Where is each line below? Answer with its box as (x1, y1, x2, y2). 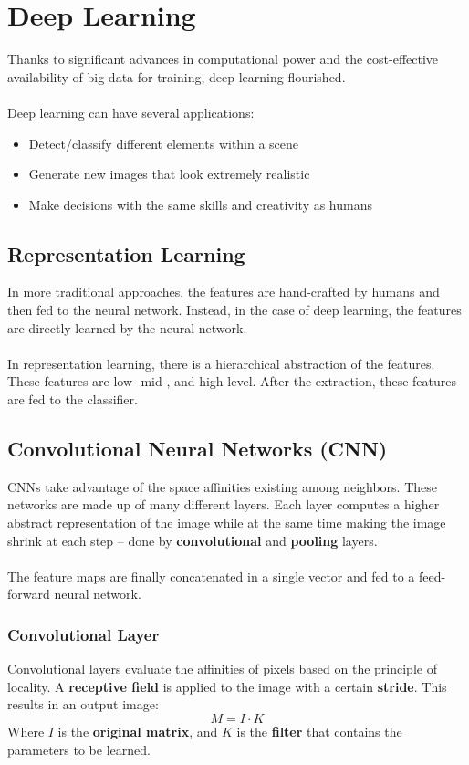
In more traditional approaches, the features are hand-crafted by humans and (7, 282, 440, 301)
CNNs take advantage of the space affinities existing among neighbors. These (7, 477, 438, 496)
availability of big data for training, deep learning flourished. (7, 67, 346, 86)
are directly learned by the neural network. (7, 318, 247, 337)
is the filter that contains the (236, 722, 402, 740)
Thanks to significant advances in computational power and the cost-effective (7, 49, 439, 68)
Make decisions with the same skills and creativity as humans (28, 194, 373, 214)
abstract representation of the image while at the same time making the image (7, 513, 446, 532)
